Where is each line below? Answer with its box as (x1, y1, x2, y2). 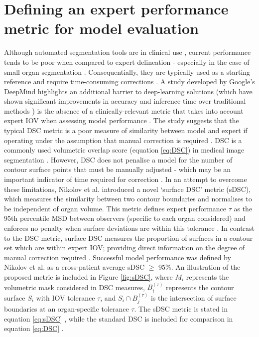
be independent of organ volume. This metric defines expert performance (4, 203, 227, 213)
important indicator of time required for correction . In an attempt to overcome (4, 174, 247, 184)
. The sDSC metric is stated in (134, 304, 228, 314)
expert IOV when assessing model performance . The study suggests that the (4, 115, 239, 126)
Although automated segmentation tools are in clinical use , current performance (4, 47, 251, 57)
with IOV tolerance (36, 292, 95, 303)
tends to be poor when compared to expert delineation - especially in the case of (4, 56, 250, 67)
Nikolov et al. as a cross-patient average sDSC (4, 262, 145, 272)
